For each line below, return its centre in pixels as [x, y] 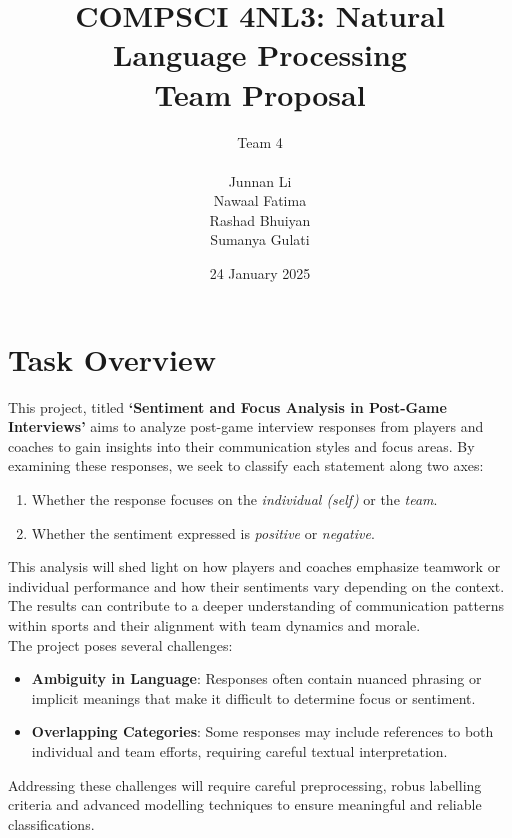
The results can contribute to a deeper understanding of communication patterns [256, 605]
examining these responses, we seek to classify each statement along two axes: [246, 465]
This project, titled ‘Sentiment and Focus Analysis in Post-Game [227, 406]
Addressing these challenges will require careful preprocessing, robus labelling [245, 784]
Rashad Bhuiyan [260, 219]
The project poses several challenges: [120, 644]
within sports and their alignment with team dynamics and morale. [214, 624]
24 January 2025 [260, 273]
